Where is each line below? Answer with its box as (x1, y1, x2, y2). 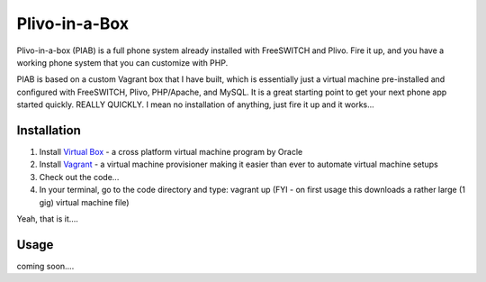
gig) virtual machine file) (39, 196, 130, 207)
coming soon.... (16, 260, 75, 271)
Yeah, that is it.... (16, 213, 78, 224)
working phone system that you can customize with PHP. (16, 57, 229, 68)
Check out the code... (39, 171, 120, 182)
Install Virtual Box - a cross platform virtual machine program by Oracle (39, 147, 303, 158)
